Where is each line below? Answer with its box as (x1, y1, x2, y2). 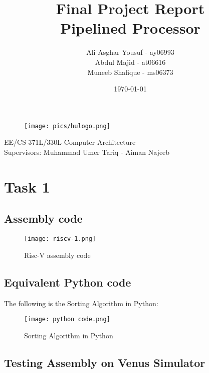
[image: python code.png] (24, 316, 110, 323)
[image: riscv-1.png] (24, 235, 96, 243)
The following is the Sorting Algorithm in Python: (4, 298, 158, 308)
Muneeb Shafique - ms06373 (87, 66, 173, 77)
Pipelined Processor (60, 18, 200, 38)
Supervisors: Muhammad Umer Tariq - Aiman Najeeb (4, 146, 170, 157)
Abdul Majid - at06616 (95, 56, 166, 67)
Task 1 (4, 176, 50, 197)
